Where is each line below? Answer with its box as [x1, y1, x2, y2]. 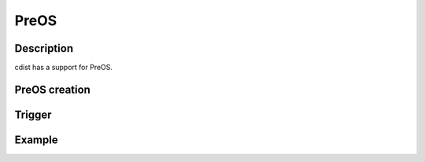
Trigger [14, 108, 52, 121]
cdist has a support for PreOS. [14, 63, 113, 72]
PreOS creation [14, 83, 91, 96]
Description [14, 42, 74, 55]
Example [14, 133, 58, 146]
